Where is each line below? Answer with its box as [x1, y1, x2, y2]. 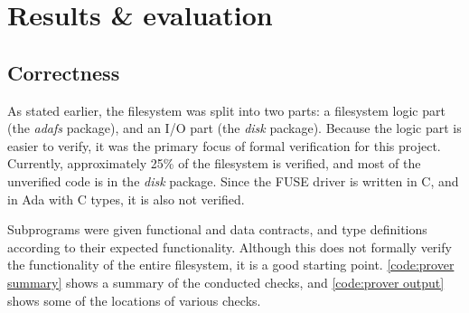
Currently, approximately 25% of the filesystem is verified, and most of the [7, 154, 421, 173]
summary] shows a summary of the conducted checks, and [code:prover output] [7, 272, 445, 291]
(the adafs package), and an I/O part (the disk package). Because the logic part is [7, 119, 462, 138]
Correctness [7, 58, 120, 86]
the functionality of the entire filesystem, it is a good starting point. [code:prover [7, 255, 455, 274]
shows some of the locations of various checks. [7, 290, 261, 309]
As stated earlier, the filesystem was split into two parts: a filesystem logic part [7, 100, 446, 119]
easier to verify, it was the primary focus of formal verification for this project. [7, 136, 441, 155]
